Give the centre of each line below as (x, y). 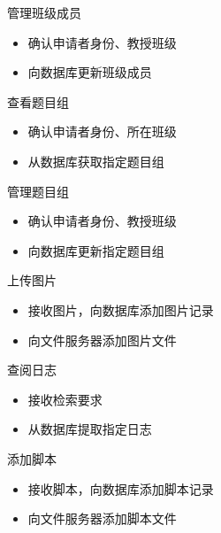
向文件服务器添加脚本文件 (102, 518)
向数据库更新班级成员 (90, 72)
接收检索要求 (65, 399)
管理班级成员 (44, 12)
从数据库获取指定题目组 (96, 161)
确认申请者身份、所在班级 (102, 131)
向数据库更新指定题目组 (96, 250)
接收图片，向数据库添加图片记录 (121, 309)
